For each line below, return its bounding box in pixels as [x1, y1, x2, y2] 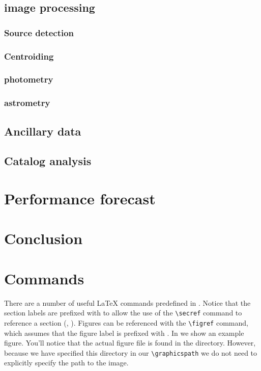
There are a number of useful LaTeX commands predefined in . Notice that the [4, 297, 251, 308]
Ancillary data [4, 123, 81, 139]
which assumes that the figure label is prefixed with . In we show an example [4, 327, 244, 338]
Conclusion [4, 228, 83, 249]
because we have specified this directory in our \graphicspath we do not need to [4, 347, 257, 358]
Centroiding [4, 49, 54, 62]
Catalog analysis [4, 153, 92, 169]
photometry [4, 73, 53, 86]
